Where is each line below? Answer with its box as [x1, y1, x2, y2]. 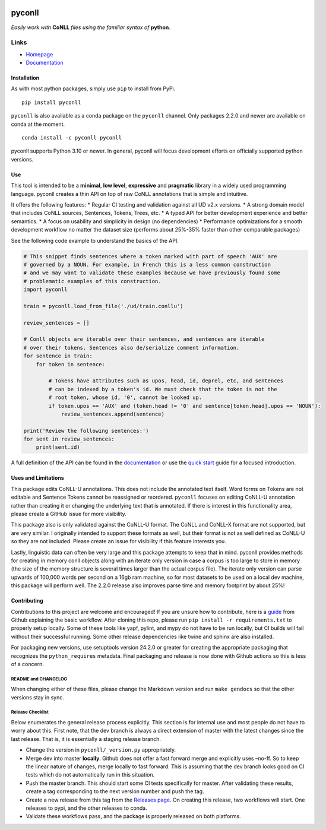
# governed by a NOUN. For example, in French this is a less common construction [23, 261, 271, 268]
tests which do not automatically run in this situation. [26, 771, 155, 778]
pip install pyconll [21, 99, 81, 106]
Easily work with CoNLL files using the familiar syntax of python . [11, 24, 170, 31]
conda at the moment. [11, 121, 65, 128]
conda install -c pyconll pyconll [21, 134, 122, 141]
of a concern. [11, 660, 44, 667]
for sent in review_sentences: [23, 436, 115, 442]
